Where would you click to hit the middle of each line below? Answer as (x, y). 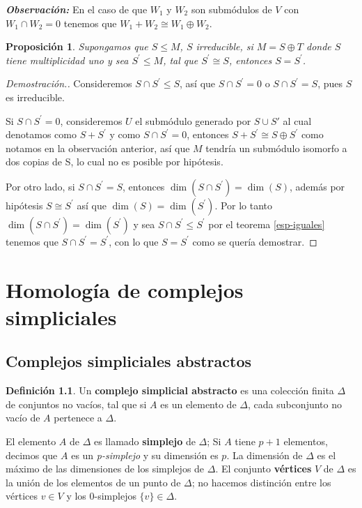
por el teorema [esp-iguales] (267, 224)
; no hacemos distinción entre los (261, 482)
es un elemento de (198, 404)
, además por (317, 186)
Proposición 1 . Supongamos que (77, 46)
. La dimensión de (265, 455)
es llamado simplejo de (144, 441)
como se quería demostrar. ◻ (255, 241)
